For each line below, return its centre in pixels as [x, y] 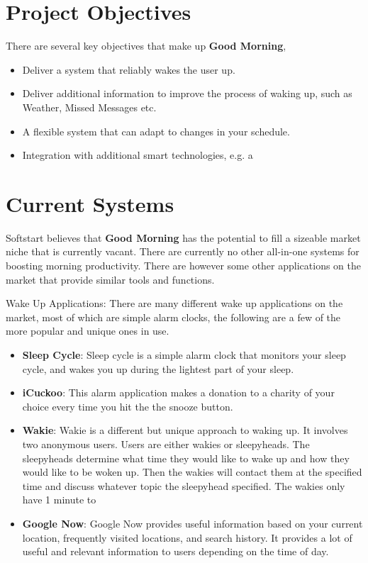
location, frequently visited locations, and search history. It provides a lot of [187, 537]
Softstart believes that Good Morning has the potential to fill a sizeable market [183, 237]
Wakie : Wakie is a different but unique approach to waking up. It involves [185, 430]
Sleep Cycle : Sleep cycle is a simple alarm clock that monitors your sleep [184, 354]
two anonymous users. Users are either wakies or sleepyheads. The [166, 444]
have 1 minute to [59, 500]
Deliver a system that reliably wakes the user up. [129, 69]
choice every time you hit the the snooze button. [128, 406]
